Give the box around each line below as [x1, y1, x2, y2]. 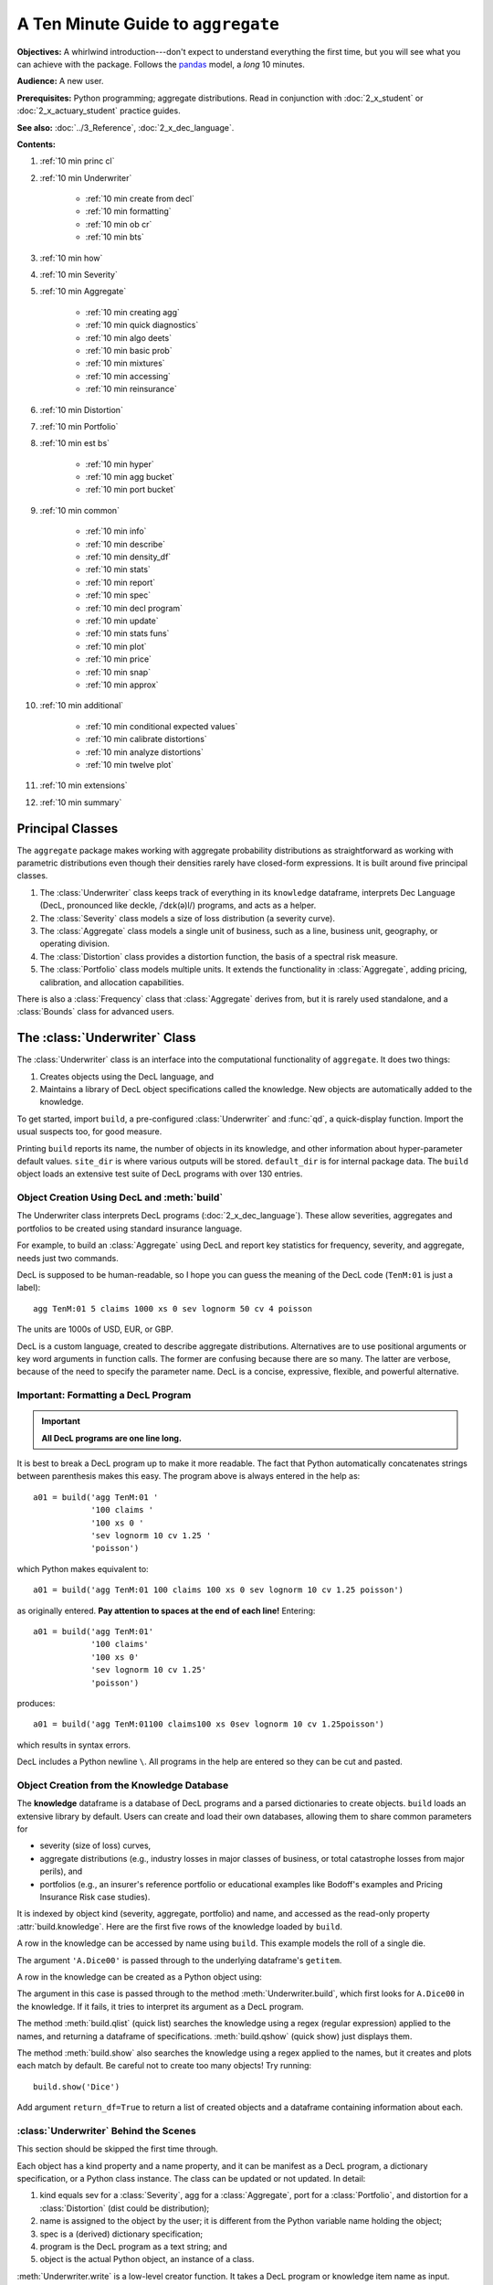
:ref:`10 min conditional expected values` [85, 720, 238, 731]
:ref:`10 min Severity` [39, 270, 118, 281]
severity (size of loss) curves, [39, 1840, 152, 1851]
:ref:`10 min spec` [85, 590, 151, 600]
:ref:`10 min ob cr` [85, 218, 152, 229]
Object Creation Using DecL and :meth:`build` [16, 1191, 224, 1204]
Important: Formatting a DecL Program [16, 1389, 192, 1402]
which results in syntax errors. [16, 1739, 131, 1750]
